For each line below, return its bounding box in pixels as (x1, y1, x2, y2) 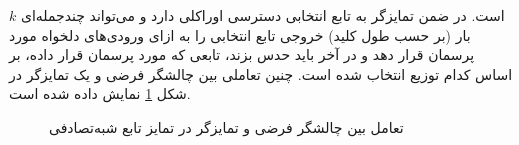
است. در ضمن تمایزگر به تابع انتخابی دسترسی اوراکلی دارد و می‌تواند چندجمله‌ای (20, 5, 505, 25)
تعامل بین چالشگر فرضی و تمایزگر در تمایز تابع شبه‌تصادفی (49, 116, 404, 137)
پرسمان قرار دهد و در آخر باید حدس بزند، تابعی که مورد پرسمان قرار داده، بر (9, 44, 475, 65)
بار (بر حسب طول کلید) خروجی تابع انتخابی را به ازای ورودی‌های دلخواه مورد (9, 24, 471, 45)
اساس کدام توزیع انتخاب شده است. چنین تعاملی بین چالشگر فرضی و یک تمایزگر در (9, 63, 513, 84)
